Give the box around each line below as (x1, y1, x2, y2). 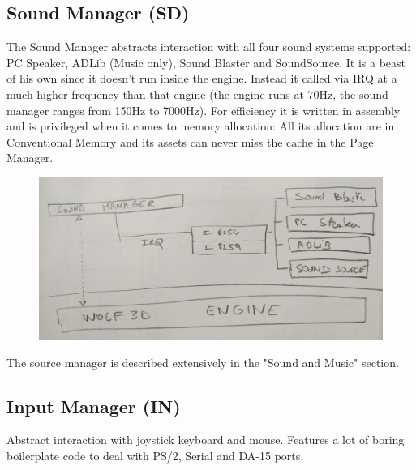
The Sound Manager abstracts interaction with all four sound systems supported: (6, 38, 411, 55)
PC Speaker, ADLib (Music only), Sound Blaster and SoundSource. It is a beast (6, 53, 406, 70)
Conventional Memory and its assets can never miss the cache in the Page (6, 133, 374, 150)
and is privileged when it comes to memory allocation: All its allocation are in (6, 117, 395, 135)
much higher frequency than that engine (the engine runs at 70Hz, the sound (6, 85, 388, 102)
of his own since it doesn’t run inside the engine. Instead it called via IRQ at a (6, 70, 397, 87)
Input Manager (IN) (6, 393, 181, 418)
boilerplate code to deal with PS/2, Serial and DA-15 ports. (6, 446, 304, 464)
